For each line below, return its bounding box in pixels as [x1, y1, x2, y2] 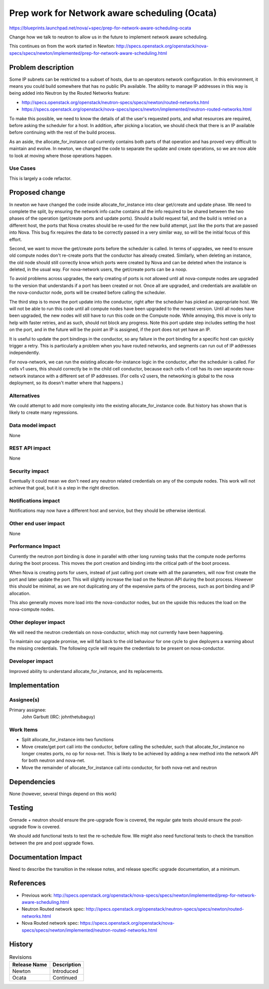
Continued [52, 974, 77, 981]
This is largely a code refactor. [9, 175, 72, 181]
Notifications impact [9, 497, 60, 504]
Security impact [9, 468, 49, 475]
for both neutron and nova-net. [21, 758, 86, 764]
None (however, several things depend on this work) [9, 791, 117, 797]
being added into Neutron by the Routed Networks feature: [9, 90, 130, 96]
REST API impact [9, 445, 51, 452]
